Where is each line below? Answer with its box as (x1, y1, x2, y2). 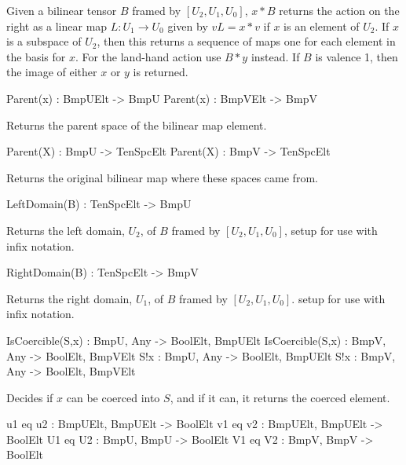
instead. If (251, 48, 300, 64)
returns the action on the (279, 2, 400, 18)
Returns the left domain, (6, 222, 125, 238)
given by (167, 17, 208, 34)
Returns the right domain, (6, 290, 133, 306)
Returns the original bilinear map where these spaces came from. (6, 169, 318, 185)
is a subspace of (6, 33, 82, 49)
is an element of (283, 17, 360, 34)
